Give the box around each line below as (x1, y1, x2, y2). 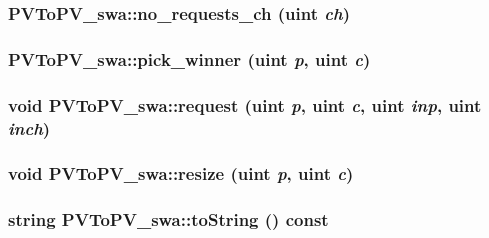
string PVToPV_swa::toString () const (8, 207, 329, 232)
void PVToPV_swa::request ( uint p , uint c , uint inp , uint (8, 92, 482, 117)
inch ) (8, 115, 51, 140)
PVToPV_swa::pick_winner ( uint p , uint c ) (8, 46, 371, 71)
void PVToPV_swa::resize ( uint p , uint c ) (8, 161, 354, 186)
